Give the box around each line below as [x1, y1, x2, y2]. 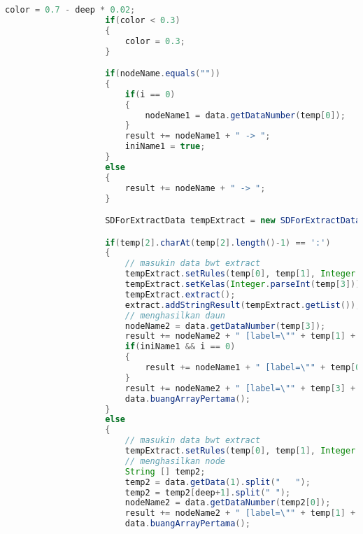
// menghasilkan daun [124, 310, 225, 321]
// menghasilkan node [124, 456, 225, 466]
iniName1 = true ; [124, 141, 206, 152]
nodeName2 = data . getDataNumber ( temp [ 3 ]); [124, 321, 326, 331]
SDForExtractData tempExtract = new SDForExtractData [105, 216, 361, 226]
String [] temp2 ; [124, 466, 206, 477]
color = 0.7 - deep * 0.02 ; [5, 5, 136, 15]
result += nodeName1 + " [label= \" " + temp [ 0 [145, 363, 361, 373]
